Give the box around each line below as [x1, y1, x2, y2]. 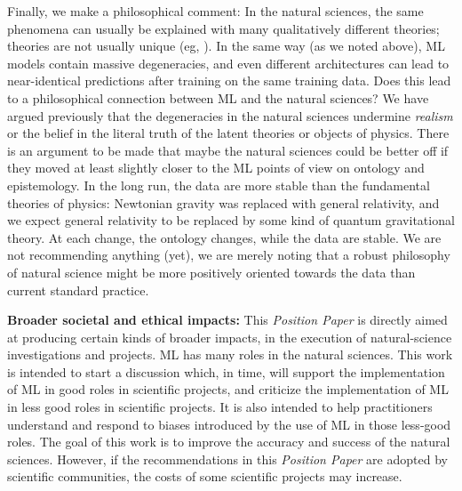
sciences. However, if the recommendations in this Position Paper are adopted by [7, 449, 448, 468]
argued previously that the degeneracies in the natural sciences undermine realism [7, 106, 453, 125]
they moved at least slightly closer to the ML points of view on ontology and [7, 158, 425, 177]
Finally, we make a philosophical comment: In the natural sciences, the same [7, 2, 424, 20]
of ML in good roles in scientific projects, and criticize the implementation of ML [7, 380, 449, 398]
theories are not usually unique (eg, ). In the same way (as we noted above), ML [7, 36, 445, 55]
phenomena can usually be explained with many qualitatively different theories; [7, 19, 440, 37]
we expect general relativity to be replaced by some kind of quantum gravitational [7, 211, 455, 229]
